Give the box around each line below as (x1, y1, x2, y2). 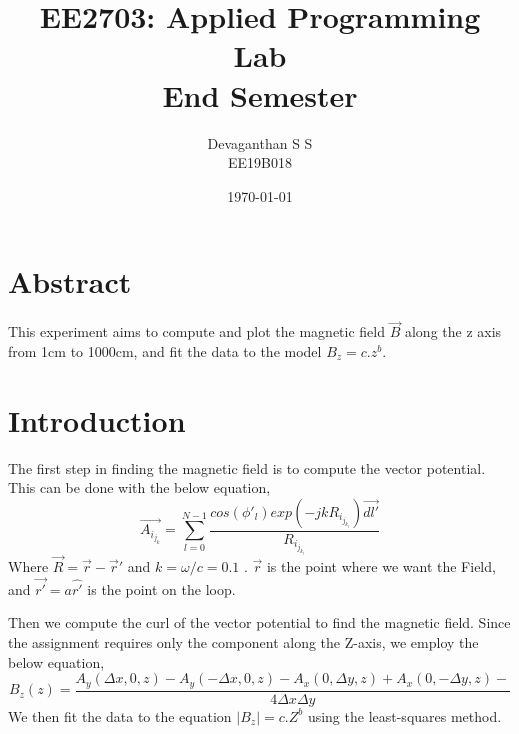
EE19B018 (228, 152, 292, 173)
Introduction (8, 399, 186, 440)
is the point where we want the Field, (266, 555, 496, 576)
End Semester (162, 74, 358, 115)
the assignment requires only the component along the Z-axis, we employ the (8, 631, 479, 652)
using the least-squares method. (307, 705, 502, 726)
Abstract (8, 261, 132, 302)
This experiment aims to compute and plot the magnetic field (8, 321, 386, 342)
